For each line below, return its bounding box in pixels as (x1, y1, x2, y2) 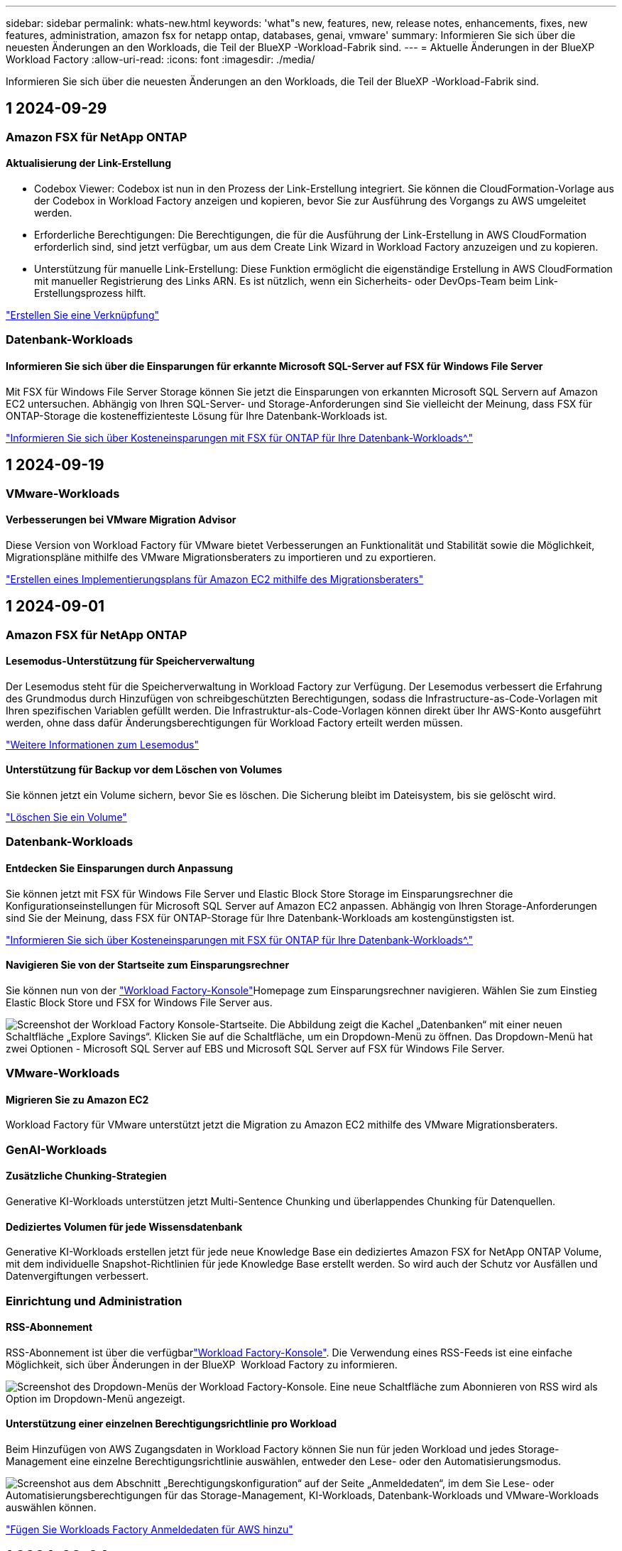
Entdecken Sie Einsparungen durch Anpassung (6, 861, 234, 874)
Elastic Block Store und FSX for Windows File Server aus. (6, 996, 273, 1008)
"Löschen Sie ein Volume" (6, 811, 127, 823)
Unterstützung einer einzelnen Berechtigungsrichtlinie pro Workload (6, 1417, 337, 1430)
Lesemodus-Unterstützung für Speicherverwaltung (6, 655, 255, 668)
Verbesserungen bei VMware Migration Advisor (6, 513, 236, 526)
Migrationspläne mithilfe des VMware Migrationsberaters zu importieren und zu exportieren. (6, 550, 437, 563)
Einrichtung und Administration (6, 1293, 182, 1308)
